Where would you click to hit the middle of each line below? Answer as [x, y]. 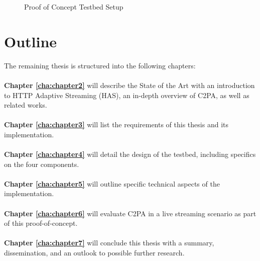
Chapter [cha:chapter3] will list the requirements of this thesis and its [116, 124]
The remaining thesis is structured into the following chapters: [100, 65]
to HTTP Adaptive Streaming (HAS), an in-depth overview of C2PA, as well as [127, 95]
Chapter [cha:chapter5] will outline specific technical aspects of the [112, 183]
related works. [26, 105]
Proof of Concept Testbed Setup [74, 7]
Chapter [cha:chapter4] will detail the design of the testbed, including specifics [130, 154]
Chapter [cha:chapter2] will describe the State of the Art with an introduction [129, 85]
